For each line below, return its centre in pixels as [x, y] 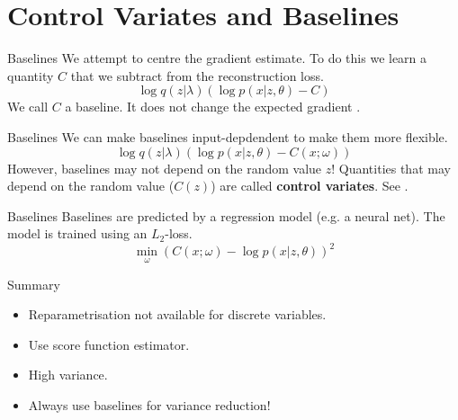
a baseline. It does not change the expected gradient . [213, 107]
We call [28, 107]
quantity [31, 75]
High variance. [68, 375]
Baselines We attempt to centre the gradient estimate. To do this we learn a [217, 58]
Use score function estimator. [109, 344]
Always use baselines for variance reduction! [149, 404]
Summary [34, 284]
